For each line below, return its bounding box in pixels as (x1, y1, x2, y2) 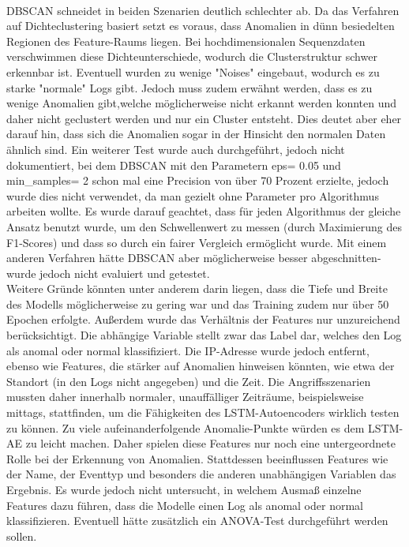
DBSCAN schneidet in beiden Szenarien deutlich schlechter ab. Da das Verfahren (6, 2, 400, 18)
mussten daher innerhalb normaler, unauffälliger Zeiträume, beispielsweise (6, 388, 364, 405)
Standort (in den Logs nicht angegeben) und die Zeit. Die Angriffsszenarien (6, 373, 371, 389)
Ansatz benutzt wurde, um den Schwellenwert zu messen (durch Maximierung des (6, 218, 402, 234)
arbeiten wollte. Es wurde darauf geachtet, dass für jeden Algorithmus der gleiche (6, 203, 401, 219)
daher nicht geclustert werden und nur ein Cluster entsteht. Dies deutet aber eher (6, 110, 402, 126)
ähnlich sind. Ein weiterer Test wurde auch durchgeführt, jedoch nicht (6, 140, 345, 157)
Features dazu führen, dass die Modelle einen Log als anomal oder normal (6, 496, 363, 513)
